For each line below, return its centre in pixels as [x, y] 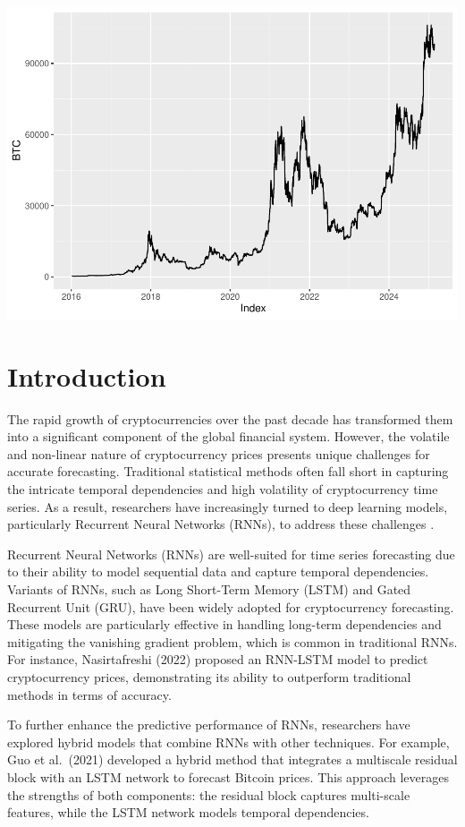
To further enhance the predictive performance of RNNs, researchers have [209, 725]
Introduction [87, 375]
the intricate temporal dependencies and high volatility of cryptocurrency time [223, 489]
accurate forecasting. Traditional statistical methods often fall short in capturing [228, 471]
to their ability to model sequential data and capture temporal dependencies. [218, 571]
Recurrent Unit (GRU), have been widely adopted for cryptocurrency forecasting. [231, 606]
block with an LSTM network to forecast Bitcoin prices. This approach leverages [228, 776]
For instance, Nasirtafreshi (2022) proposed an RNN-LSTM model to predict [218, 659]
